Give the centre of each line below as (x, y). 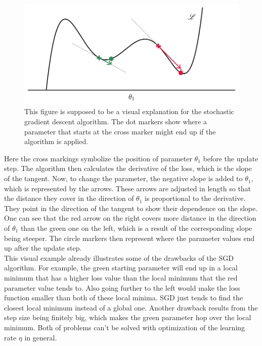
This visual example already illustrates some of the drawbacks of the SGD (119, 257)
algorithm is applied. (56, 141)
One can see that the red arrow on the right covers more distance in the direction (130, 218)
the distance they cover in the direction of (69, 198)
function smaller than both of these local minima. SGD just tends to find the (124, 298)
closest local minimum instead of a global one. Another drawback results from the (131, 307)
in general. (41, 337)
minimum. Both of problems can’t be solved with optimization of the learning (125, 327)
